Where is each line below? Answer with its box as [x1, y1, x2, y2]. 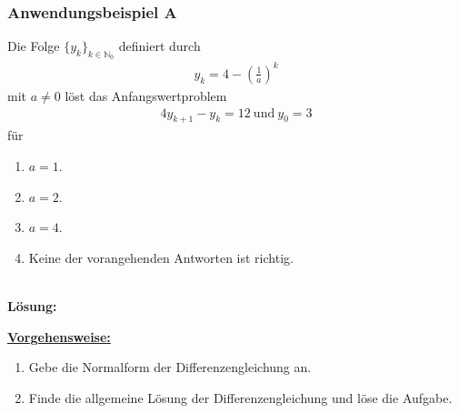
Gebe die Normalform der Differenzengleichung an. [28, 358, 312, 377]
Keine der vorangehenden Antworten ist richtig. [28, 247, 294, 267]
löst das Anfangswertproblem [65, 86, 227, 105]
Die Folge [7, 36, 60, 55]
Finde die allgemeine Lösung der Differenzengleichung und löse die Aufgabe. [28, 388, 453, 407]
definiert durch [118, 36, 201, 55]
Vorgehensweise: [7, 327, 111, 346]
